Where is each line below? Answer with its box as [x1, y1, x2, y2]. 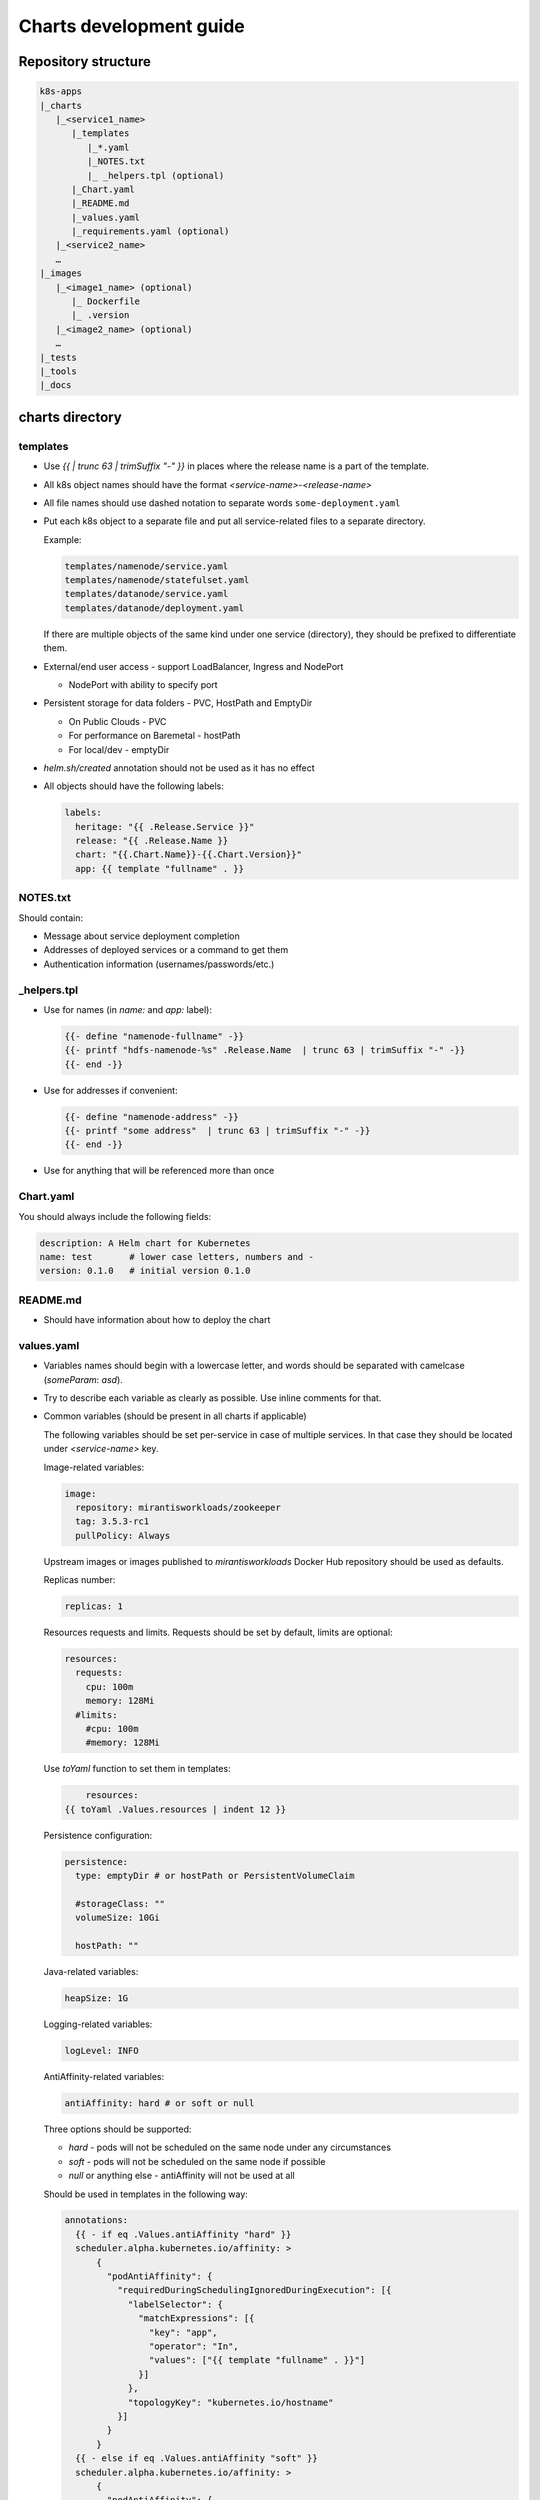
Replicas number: [43, 1574, 116, 1586]
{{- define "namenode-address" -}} [64, 1111, 239, 1122]
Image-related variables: [43, 1461, 145, 1473]
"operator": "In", [148, 2341, 239, 2352]
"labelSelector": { [127, 2298, 224, 2310]
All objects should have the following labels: [43, 780, 225, 792]
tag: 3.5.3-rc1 [75, 1516, 150, 1527]
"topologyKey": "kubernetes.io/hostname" [127, 2396, 334, 2408]
